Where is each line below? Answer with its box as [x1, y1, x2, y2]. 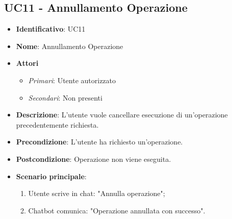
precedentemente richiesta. [16, 119, 99, 130]
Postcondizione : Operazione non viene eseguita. [16, 153, 171, 164]
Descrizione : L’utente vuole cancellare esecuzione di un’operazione [16, 109, 228, 120]
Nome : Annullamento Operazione [16, 40, 123, 51]
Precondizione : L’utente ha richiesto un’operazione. [16, 136, 183, 147]
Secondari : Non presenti [28, 92, 102, 103]
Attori [16, 58, 39, 68]
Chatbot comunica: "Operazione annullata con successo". [28, 205, 205, 215]
